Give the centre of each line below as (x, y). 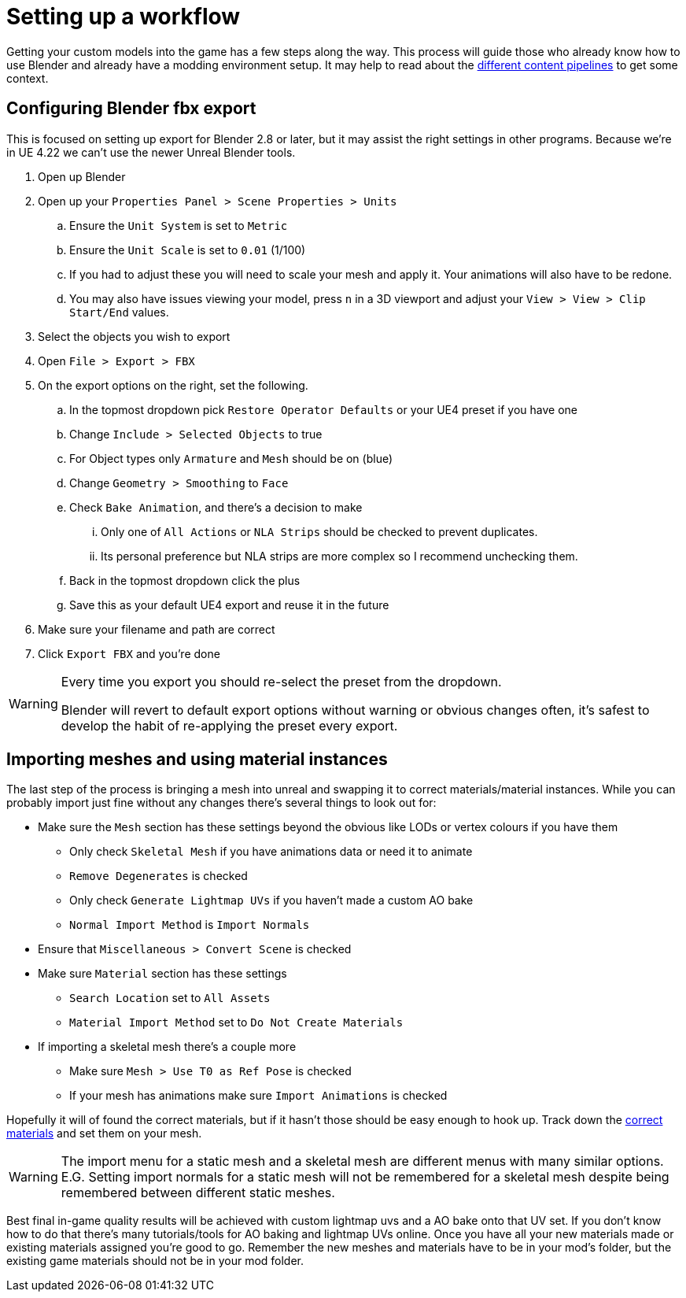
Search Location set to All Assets (170, 998)
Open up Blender (82, 176)
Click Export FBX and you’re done (129, 653)
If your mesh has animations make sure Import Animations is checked (258, 1096)
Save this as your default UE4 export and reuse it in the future (229, 605)
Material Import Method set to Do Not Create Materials (236, 1022)
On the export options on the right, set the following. (173, 385)
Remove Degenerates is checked (159, 876)
